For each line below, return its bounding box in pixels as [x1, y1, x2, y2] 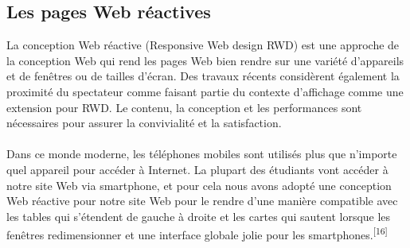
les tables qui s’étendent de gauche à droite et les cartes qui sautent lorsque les [6, 207, 391, 224]
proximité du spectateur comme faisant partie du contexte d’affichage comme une [6, 83, 404, 99]
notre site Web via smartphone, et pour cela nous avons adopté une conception [6, 176, 392, 193]
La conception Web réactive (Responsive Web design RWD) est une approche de [6, 37, 400, 53]
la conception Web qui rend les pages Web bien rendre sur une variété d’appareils [6, 52, 404, 68]
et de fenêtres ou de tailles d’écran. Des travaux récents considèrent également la [6, 68, 400, 84]
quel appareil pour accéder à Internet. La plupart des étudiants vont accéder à [6, 161, 389, 177]
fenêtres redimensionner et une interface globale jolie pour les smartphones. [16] [6, 224, 388, 242]
